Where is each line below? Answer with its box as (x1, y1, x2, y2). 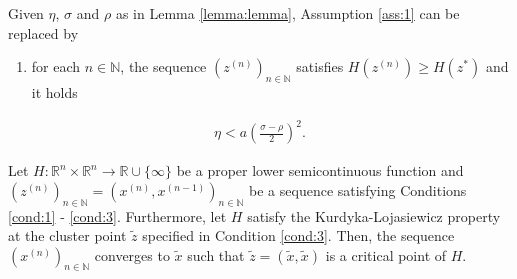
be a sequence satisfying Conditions (249, 179, 467, 200)
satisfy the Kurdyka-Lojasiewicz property (247, 205, 501, 226)
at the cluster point (8, 225, 127, 246)
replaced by (8, 22, 79, 43)
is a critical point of (325, 244, 447, 265)
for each (31, 56, 81, 77)
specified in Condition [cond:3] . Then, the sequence (142, 225, 455, 246)
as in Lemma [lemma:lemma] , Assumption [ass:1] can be (115, 3, 460, 23)
